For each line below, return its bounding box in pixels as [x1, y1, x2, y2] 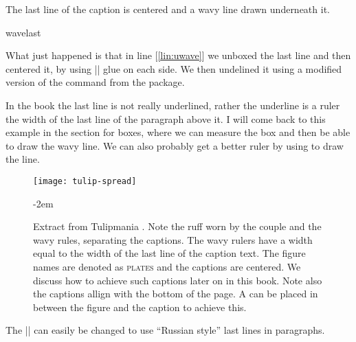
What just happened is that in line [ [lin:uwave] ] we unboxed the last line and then [5, 48, 351, 62]
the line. [5, 152, 40, 166]
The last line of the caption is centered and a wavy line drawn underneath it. [5, 2, 330, 16]
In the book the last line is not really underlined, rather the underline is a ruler [5, 98, 340, 112]
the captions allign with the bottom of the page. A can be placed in [33, 286, 318, 301]
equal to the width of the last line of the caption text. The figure [33, 246, 306, 260]
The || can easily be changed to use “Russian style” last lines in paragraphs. [5, 323, 325, 337]
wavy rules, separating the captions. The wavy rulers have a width [33, 232, 313, 247]
